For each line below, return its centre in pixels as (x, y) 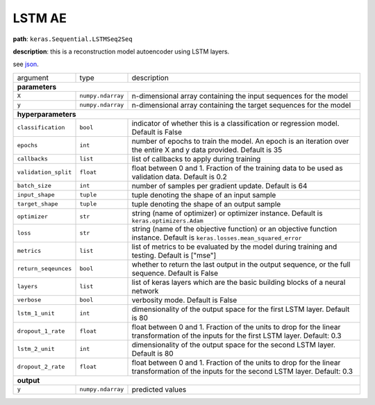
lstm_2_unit (36, 349)
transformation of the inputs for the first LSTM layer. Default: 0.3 (236, 336)
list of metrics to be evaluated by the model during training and (234, 247)
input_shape (36, 195)
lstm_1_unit (36, 314)
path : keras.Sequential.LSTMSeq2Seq (73, 39)
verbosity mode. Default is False (184, 300)
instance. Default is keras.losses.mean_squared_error (217, 238)
